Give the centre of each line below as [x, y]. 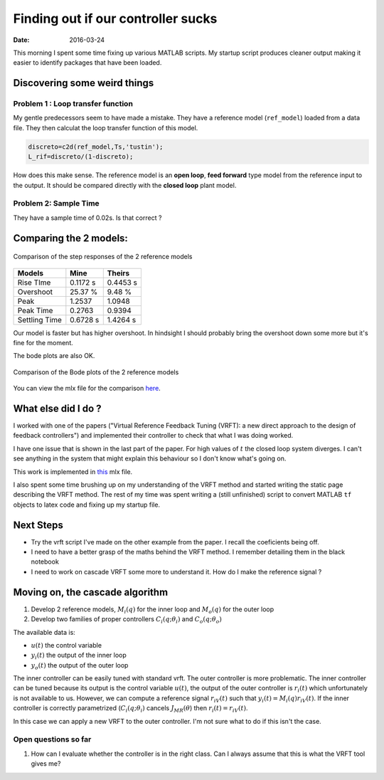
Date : [21, 40]
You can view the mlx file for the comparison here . [87, 389]
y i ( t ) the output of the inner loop [79, 656]
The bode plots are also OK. [54, 356]
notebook [45, 562]
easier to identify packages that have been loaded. [87, 63]
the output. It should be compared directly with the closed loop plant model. [125, 185]
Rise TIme [34, 283]
